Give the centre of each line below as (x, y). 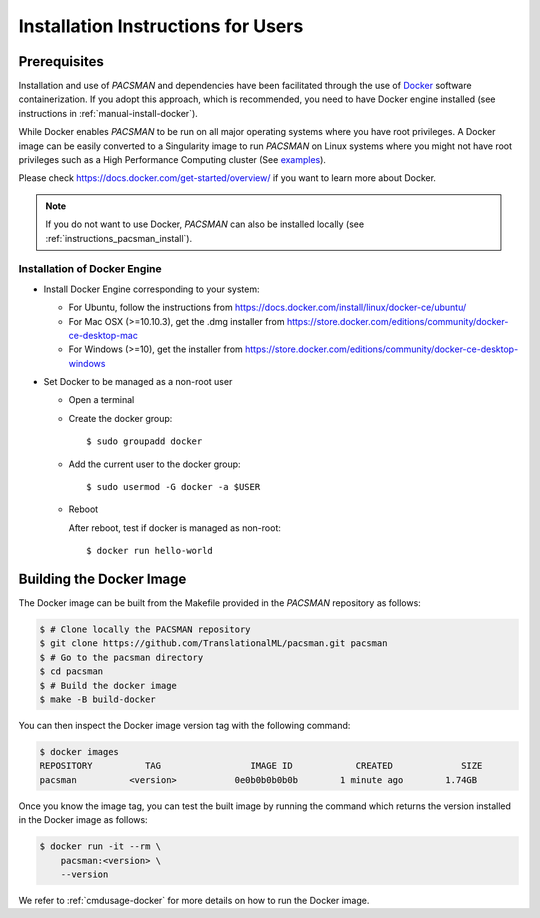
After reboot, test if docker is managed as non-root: (175, 527)
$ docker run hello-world (150, 551)
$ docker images (79, 751)
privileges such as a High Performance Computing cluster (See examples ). (172, 160)
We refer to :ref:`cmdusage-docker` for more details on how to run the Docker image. (194, 900)
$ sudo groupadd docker (144, 441)
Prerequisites (61, 61)
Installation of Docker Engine (90, 269)
